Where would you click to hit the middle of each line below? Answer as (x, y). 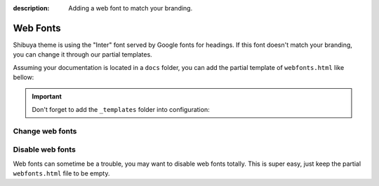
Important (47, 96)
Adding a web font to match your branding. (131, 8)
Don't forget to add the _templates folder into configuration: (121, 109)
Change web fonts (45, 131)
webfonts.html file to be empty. (61, 173)
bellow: (24, 78)
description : (31, 8)
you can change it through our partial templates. (82, 55)
